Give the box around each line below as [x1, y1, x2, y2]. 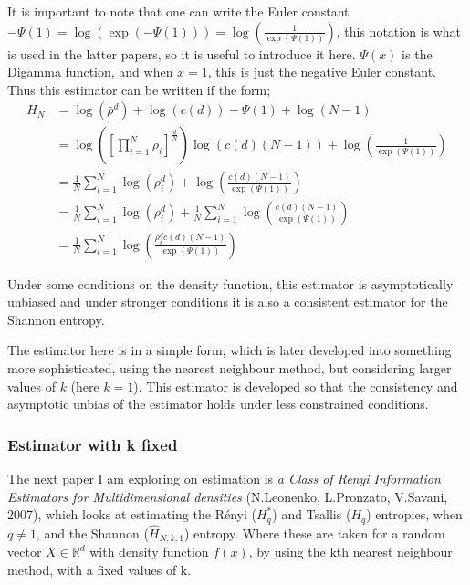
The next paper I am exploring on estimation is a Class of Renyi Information [7, 468, 441, 487]
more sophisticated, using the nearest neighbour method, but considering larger [7, 358, 452, 377]
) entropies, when [366, 505, 463, 524]
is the [402, 44, 433, 63]
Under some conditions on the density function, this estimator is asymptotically [7, 274, 454, 293]
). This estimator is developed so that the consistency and [133, 376, 458, 395]
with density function [89, 542, 209, 561]
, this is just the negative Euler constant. [207, 62, 436, 81]
